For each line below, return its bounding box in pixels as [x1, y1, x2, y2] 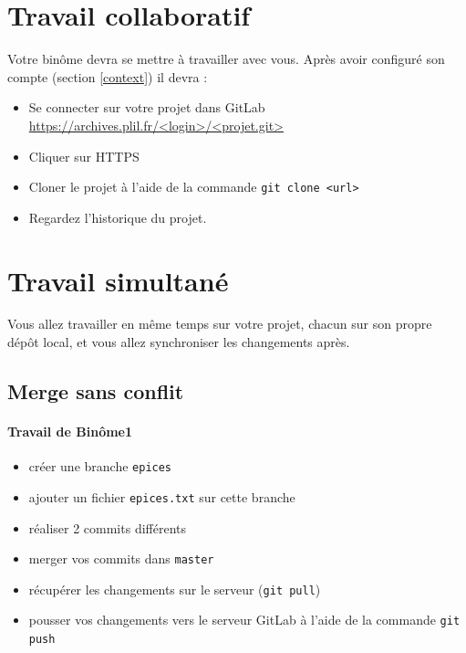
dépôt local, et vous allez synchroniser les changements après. [7, 332, 350, 352]
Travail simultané [7, 261, 229, 299]
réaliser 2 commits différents [28, 518, 186, 537]
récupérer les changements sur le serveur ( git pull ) [28, 579, 321, 598]
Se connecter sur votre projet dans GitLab [28, 98, 265, 117]
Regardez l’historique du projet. [28, 207, 207, 226]
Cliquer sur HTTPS [28, 146, 140, 165]
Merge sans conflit [7, 377, 184, 405]
